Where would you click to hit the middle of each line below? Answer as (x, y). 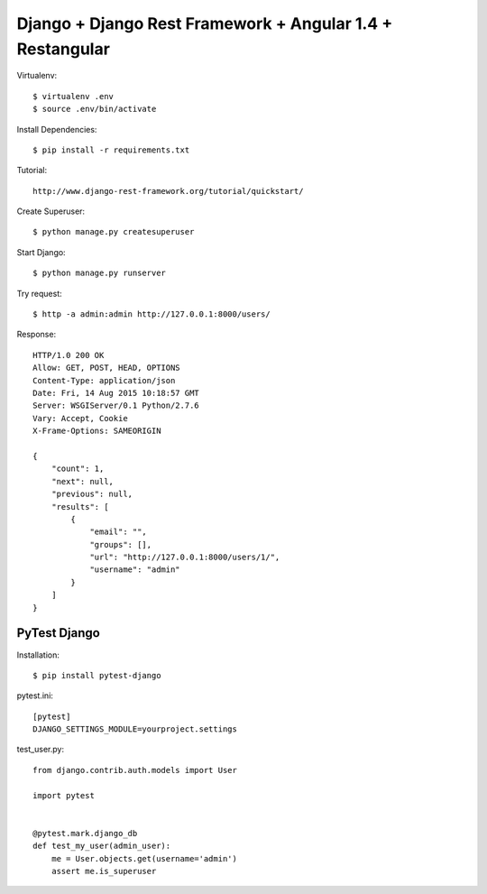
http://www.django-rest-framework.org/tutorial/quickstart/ (168, 191)
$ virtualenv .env (74, 96)
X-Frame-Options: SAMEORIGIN (97, 431)
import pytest (64, 795)
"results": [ (80, 507)
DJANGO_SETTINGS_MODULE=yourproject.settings (135, 729)
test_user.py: (41, 750)
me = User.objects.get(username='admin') (144, 858)
